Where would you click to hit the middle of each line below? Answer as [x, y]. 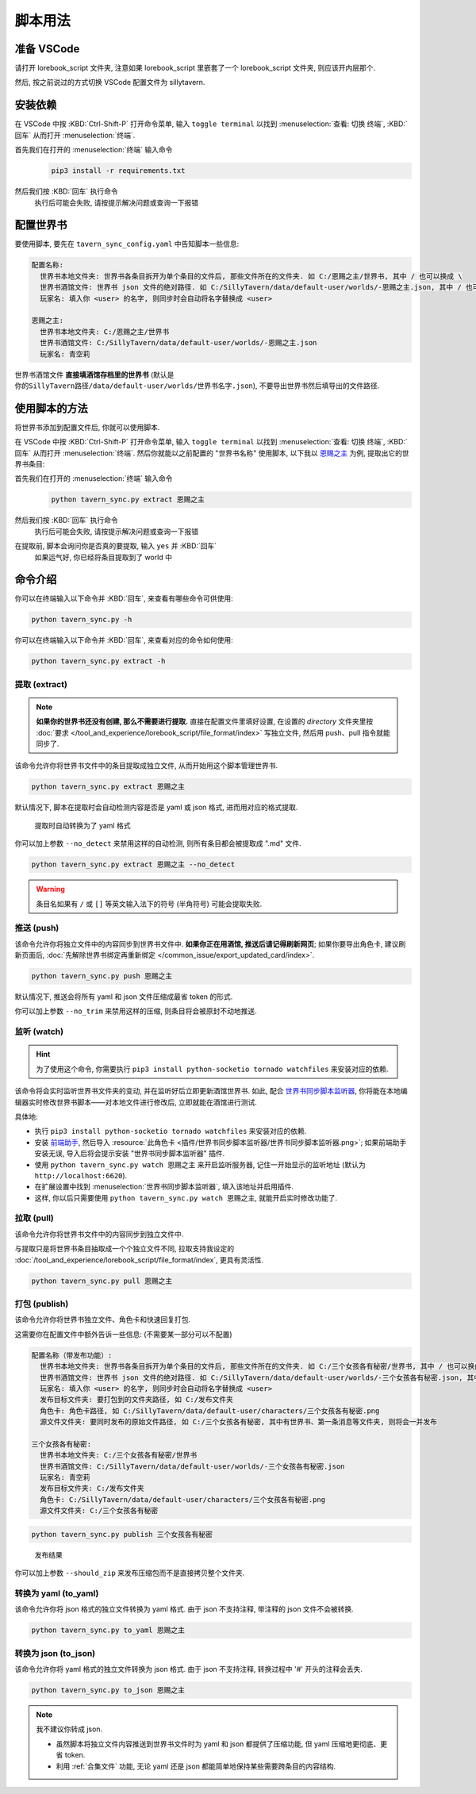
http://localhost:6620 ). [81, 1175]
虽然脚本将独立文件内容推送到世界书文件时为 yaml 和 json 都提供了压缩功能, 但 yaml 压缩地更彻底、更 [222, 1744]
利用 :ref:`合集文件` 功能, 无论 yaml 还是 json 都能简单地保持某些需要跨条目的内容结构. [196, 1766]
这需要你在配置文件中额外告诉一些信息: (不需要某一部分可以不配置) [124, 1334]
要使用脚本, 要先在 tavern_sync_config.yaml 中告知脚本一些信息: [127, 244]
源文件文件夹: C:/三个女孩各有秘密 [99, 1511]
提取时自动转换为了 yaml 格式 [83, 825]
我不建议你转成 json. [69, 1729]
